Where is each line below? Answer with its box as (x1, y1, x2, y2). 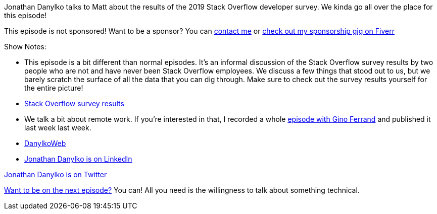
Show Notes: (4, 42, 46, 51)
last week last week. (24, 123, 91, 132)
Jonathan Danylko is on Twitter (4, 170, 107, 179)
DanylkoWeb (24, 139, 66, 148)
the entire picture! (24, 84, 83, 92)
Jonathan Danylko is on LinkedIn (24, 155, 132, 163)
